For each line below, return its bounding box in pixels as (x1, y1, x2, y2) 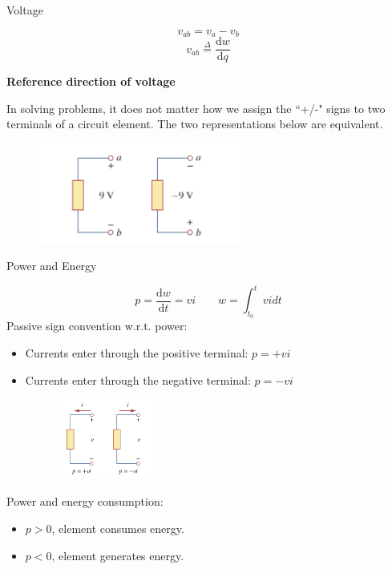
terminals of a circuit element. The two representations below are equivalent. (6, 115, 383, 132)
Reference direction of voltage (6, 73, 176, 90)
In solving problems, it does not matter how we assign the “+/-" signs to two (6, 99, 386, 116)
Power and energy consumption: (6, 493, 164, 510)
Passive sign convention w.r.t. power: (6, 317, 188, 334)
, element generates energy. (51, 547, 184, 563)
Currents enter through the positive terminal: (25, 345, 249, 361)
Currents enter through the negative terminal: (25, 371, 251, 388)
